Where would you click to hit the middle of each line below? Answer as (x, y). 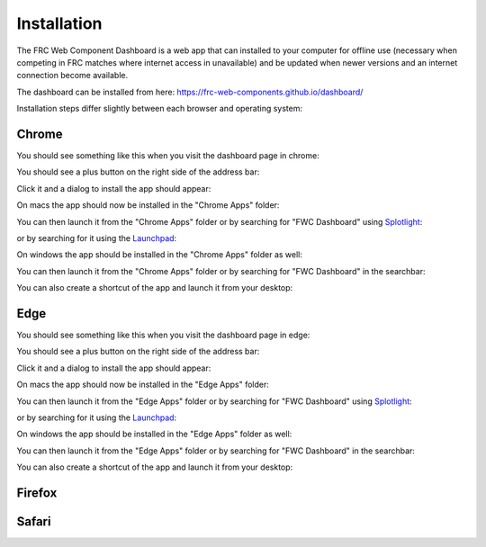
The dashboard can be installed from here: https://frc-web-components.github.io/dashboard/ (190, 92)
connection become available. (72, 76)
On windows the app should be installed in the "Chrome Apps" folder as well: (160, 255)
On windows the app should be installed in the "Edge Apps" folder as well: (154, 434)
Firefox (37, 493)
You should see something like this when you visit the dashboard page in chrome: (168, 156)
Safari (34, 521)
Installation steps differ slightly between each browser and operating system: (160, 109)
